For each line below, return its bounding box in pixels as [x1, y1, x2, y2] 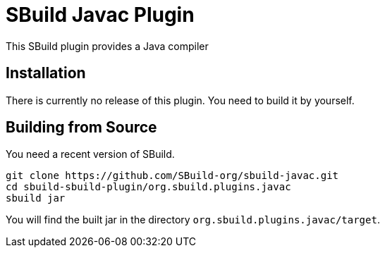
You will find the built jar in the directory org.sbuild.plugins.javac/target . [6, 214, 380, 226]
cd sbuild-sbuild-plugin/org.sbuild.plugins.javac [6, 181, 291, 193]
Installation [6, 64, 86, 82]
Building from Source [6, 118, 157, 137]
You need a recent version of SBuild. [6, 148, 175, 161]
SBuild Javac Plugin [6, 3, 195, 27]
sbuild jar [6, 192, 66, 204]
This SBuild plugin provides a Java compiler [6, 39, 209, 52]
